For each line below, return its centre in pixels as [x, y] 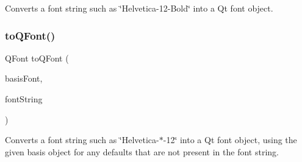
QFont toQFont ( [37, 58]
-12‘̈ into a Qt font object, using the [230, 140]
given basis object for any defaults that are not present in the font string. [142, 151]
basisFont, [24, 78]
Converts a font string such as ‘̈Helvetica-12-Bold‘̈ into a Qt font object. [139, 8]
